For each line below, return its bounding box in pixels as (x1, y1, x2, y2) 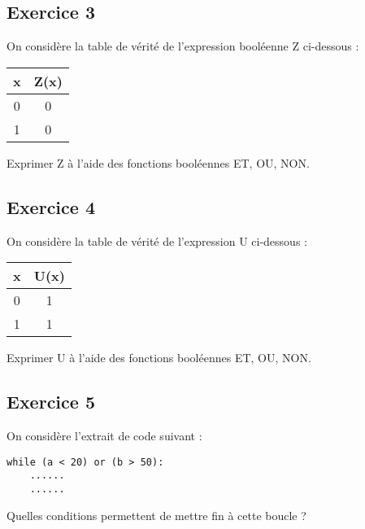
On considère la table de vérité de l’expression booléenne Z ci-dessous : (7, 37, 359, 55)
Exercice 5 (7, 389, 95, 414)
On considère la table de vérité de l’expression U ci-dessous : (7, 232, 307, 249)
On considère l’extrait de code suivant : (7, 426, 202, 444)
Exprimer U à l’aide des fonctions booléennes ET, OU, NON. (7, 349, 311, 366)
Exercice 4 (7, 194, 95, 219)
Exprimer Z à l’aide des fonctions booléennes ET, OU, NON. (7, 154, 310, 171)
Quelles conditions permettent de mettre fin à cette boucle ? (7, 506, 306, 523)
